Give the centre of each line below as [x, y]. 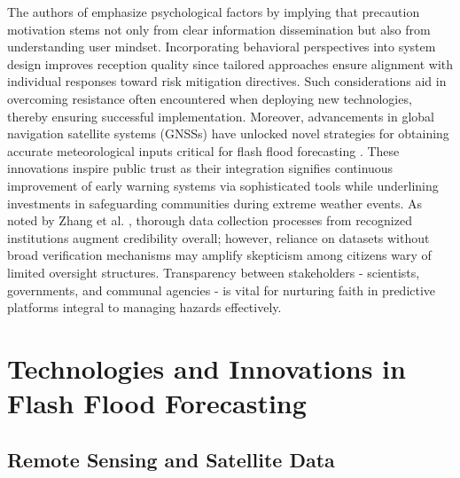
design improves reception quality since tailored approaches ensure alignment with [230, 63]
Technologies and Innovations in [207, 368]
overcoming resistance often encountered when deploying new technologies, [210, 98]
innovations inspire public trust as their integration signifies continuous [200, 168]
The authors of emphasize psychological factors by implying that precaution [214, 12]
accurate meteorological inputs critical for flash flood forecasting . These [203, 150]
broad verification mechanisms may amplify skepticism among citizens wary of [219, 255]
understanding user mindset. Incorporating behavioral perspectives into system [222, 47]
